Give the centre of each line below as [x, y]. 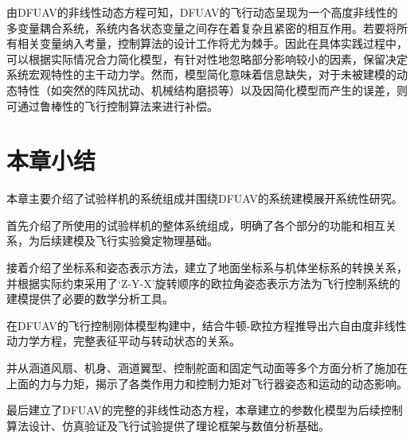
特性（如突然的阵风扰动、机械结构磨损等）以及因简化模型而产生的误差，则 [212, 89]
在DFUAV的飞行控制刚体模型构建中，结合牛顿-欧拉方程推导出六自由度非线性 [207, 325]
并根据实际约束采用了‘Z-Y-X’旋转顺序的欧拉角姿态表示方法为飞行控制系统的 [203, 283]
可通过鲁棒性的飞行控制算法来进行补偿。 [112, 105]
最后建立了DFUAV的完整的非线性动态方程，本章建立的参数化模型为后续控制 [205, 410]
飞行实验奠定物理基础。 [156, 241]
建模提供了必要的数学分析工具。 [90, 299]
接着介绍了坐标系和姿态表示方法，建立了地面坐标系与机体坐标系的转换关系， [207, 268]
